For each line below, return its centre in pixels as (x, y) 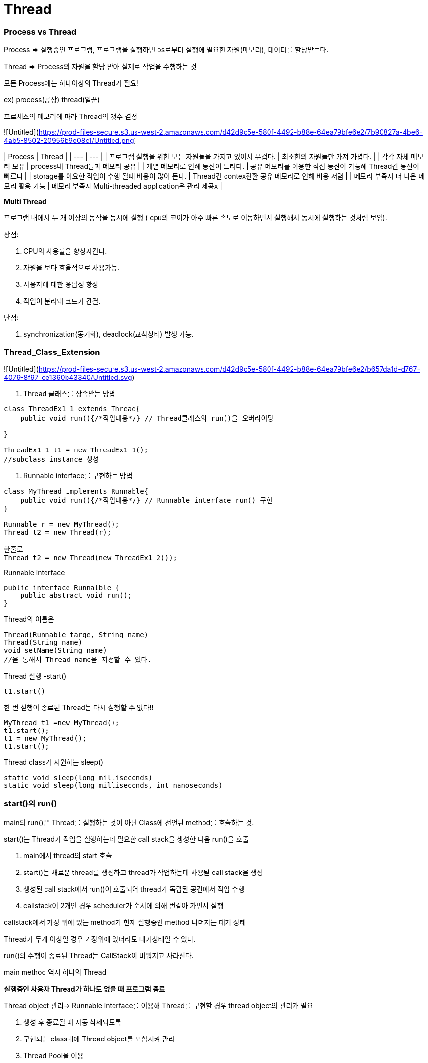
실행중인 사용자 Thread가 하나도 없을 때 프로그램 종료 (85, 989)
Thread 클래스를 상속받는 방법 (69, 393)
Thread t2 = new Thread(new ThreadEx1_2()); (91, 557)
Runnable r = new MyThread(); (62, 524)
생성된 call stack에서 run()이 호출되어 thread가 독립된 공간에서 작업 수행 (134, 889)
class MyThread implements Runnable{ (76, 491)
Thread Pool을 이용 (54, 1055)
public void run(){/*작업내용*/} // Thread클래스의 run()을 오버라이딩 (147, 418)
